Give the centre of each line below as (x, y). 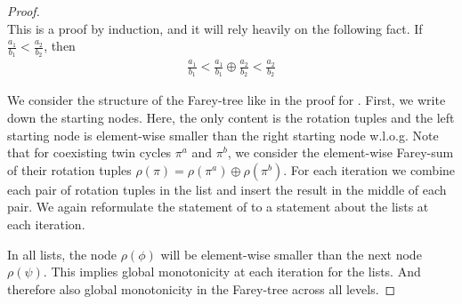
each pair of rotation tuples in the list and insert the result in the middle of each (227, 189)
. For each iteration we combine (369, 169)
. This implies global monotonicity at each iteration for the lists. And (232, 272)
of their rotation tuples (69, 169)
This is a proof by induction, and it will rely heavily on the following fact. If (215, 28)
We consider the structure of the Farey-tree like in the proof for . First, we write (227, 100)
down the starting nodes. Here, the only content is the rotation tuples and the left (231, 117)
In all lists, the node (62, 254)
